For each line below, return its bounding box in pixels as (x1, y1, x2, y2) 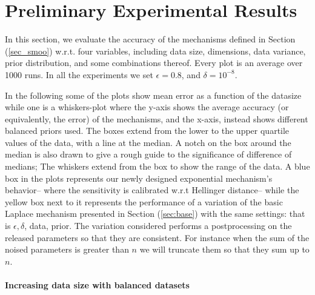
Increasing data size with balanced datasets (5, 279, 190, 291)
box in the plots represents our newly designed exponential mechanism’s (5, 171, 273, 184)
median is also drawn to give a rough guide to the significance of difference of (5, 148, 292, 161)
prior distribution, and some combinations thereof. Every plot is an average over (5, 56, 303, 69)
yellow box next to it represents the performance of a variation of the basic (5, 195, 283, 208)
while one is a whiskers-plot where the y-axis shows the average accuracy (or (5, 101, 289, 113)
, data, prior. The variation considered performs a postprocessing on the (24, 219, 292, 232)
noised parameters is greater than (5, 243, 129, 256)
